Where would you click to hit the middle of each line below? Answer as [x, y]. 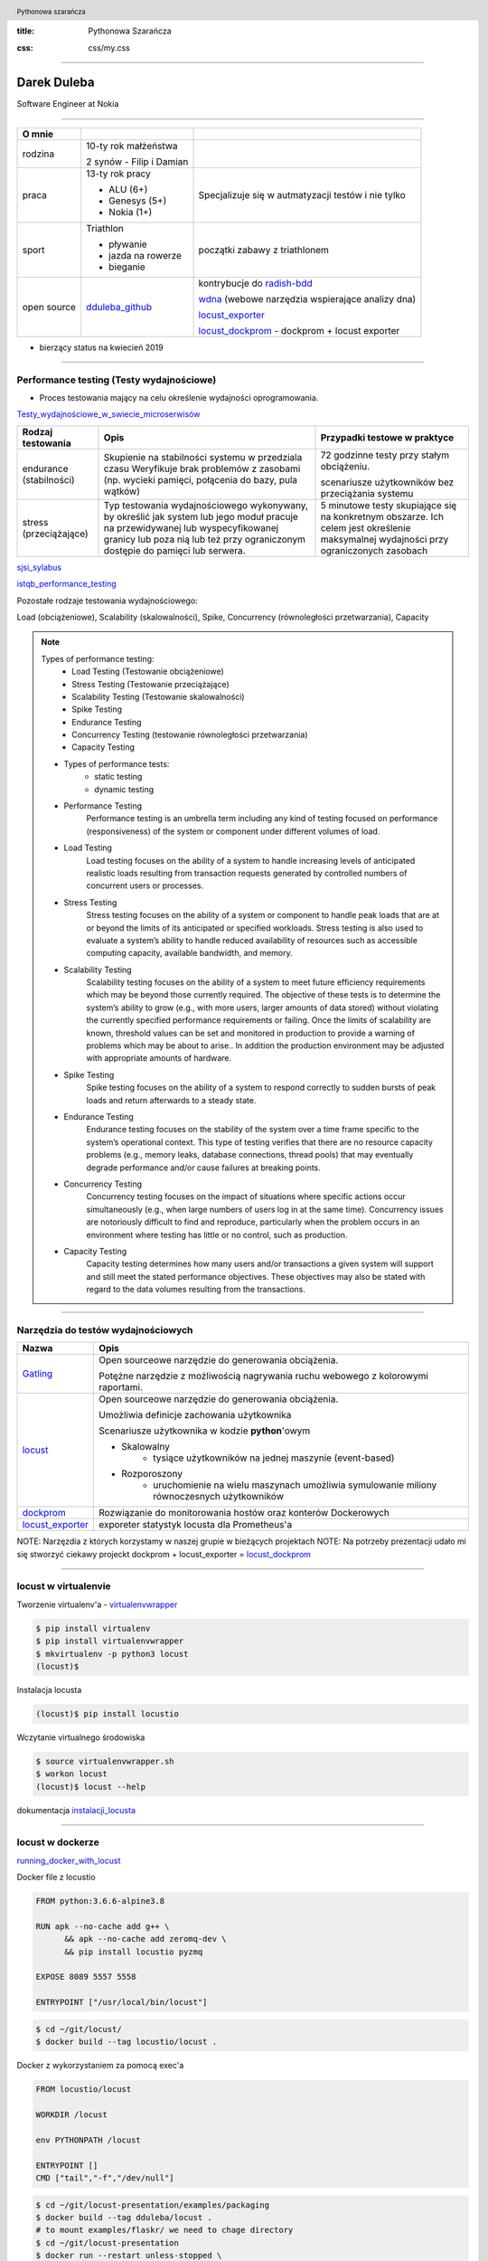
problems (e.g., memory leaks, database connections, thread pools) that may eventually [250, 1155]
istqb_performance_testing [66, 584]
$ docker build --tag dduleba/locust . [124, 2217]
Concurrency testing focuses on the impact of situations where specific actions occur [246, 1197]
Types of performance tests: [117, 763]
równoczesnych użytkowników [219, 1497]
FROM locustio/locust [84, 2090]
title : [26, 31]
